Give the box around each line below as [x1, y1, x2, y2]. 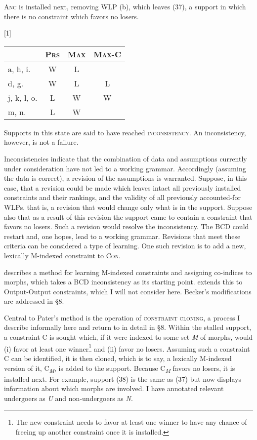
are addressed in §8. [4, 296, 64, 306]
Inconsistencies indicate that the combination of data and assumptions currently [4, 153, 247, 163]
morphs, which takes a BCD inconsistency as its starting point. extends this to [4, 277, 243, 287]
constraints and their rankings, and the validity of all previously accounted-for [4, 192, 241, 202]
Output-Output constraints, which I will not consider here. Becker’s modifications [4, 286, 252, 296]
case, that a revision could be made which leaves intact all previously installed [4, 182, 241, 193]
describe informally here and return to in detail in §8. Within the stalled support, [4, 322, 252, 332]
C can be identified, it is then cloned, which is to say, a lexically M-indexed [4, 353, 232, 363]
